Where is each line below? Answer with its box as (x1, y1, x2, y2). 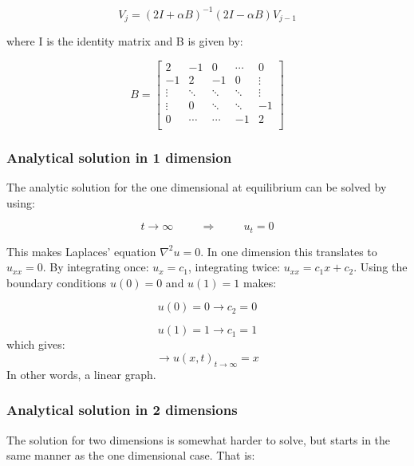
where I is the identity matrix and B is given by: (6, 32, 243, 49)
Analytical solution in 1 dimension (6, 147, 232, 167)
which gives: (6, 336, 65, 353)
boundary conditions (6, 274, 107, 290)
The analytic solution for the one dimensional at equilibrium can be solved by (6, 178, 387, 195)
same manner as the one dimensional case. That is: (6, 447, 255, 464)
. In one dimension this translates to (200, 243, 377, 259)
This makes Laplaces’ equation (6, 243, 156, 259)
